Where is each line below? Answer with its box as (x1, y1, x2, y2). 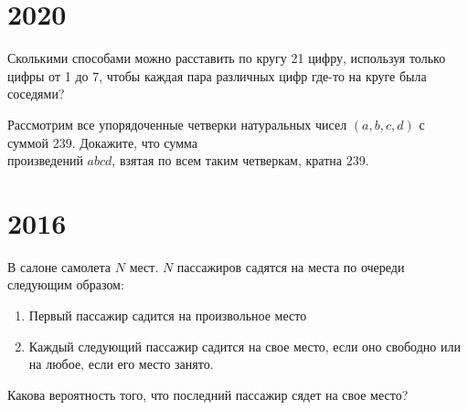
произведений (7, 151, 83, 170)
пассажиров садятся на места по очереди (176, 257, 405, 276)
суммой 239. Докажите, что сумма (7, 132, 197, 152)
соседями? (7, 84, 65, 103)
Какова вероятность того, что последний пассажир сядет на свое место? (7, 384, 409, 404)
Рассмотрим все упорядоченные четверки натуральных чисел (7, 114, 347, 133)
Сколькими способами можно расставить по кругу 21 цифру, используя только (7, 48, 446, 68)
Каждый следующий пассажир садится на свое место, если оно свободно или (28, 336, 461, 355)
